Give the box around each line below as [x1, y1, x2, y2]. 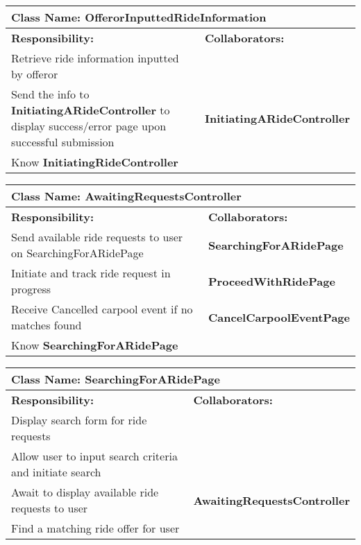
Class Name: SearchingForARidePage [11, 371, 220, 387]
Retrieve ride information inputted [11, 50, 179, 66]
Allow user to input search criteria [11, 448, 178, 464]
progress [11, 281, 51, 297]
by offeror [11, 66, 58, 82]
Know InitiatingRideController [11, 154, 178, 170]
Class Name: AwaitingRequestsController [11, 188, 242, 204]
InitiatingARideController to [11, 102, 170, 118]
